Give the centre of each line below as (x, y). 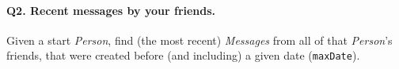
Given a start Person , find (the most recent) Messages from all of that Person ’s (199, 40)
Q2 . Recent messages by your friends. (111, 10)
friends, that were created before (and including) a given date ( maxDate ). (183, 55)
